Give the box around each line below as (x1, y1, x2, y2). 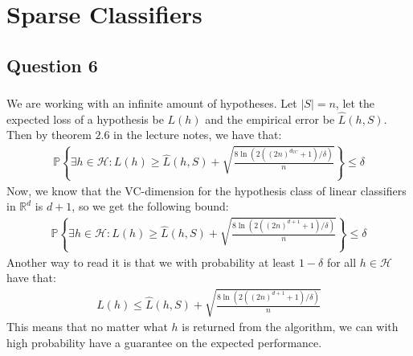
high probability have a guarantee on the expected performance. (6, 334, 322, 351)
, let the (335, 95, 375, 112)
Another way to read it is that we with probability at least (6, 253, 296, 270)
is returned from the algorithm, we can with (182, 318, 399, 335)
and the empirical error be (205, 110, 335, 127)
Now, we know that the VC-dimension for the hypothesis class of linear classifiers (6, 182, 407, 198)
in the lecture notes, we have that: (113, 126, 282, 143)
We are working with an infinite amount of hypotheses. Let (6, 95, 297, 112)
